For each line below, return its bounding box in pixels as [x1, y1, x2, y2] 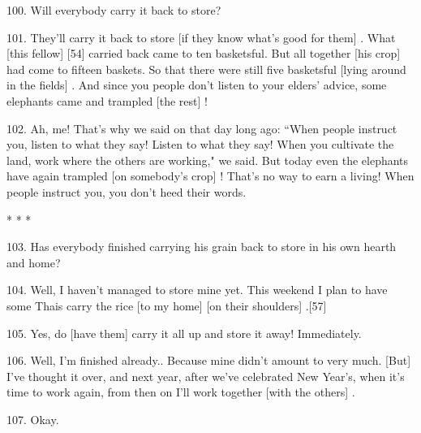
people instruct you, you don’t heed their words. [6, 183, 247, 200]
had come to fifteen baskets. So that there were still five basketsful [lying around [6, 60, 406, 77]
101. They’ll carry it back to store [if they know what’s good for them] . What [6, 28, 396, 45]
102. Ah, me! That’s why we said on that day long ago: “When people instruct [6, 119, 397, 136]
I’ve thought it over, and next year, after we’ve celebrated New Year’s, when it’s [6, 367, 405, 384]
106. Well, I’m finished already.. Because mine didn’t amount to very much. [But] [6, 352, 411, 369]
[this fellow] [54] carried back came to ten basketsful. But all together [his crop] [6, 45, 401, 62]
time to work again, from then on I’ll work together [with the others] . [6, 383, 355, 401]
